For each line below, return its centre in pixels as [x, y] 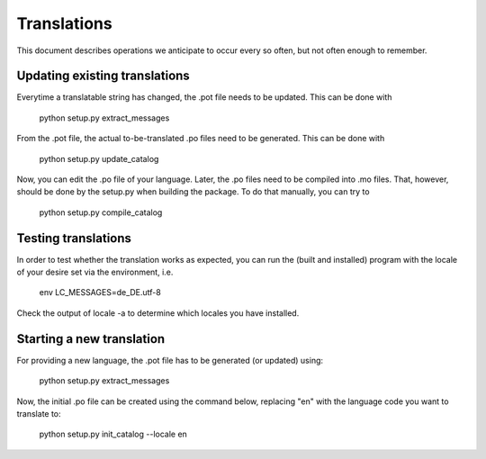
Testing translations [74, 238]
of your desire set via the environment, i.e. [95, 272]
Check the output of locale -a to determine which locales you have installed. [158, 313]
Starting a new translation [91, 339]
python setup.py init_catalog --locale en [113, 434]
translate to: [39, 413]
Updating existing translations [103, 76]
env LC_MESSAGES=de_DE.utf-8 [100, 292]
